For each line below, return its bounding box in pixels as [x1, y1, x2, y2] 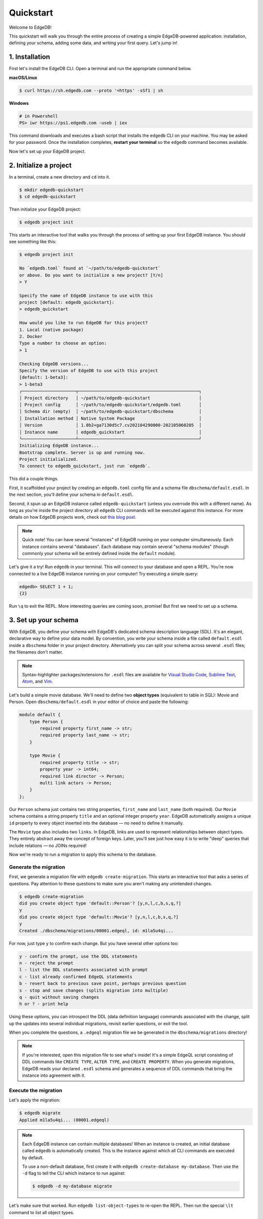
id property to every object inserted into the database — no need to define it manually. [9, 820, 184, 826]
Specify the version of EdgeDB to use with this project [19, 368, 158, 373]
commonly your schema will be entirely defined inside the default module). [22, 550, 176, 556]
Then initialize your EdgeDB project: [9, 206, 81, 212]
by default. [22, 1155, 44, 1160]
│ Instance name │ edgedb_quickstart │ [19, 429, 202, 435]
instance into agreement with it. [22, 1073, 86, 1079]
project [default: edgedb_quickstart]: [19, 300, 114, 305]
